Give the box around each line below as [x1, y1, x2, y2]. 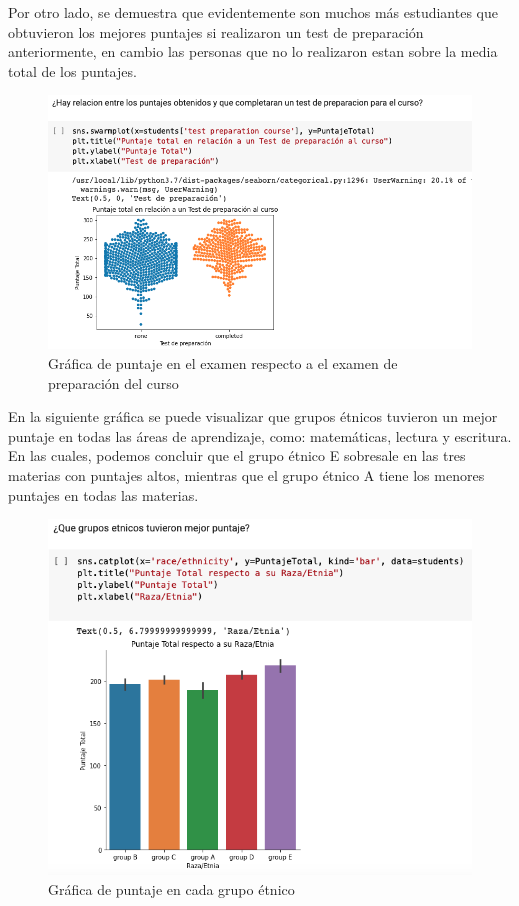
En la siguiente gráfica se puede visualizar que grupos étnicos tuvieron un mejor [8, 406, 498, 427]
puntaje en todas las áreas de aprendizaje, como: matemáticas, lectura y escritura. [8, 425, 512, 446]
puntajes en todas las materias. [8, 484, 199, 505]
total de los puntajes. [8, 60, 137, 81]
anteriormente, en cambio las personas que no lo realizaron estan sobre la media [8, 41, 498, 62]
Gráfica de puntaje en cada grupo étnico [48, 879, 295, 900]
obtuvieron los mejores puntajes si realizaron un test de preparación [8, 21, 424, 42]
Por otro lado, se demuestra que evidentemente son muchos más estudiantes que [8, 2, 498, 22]
